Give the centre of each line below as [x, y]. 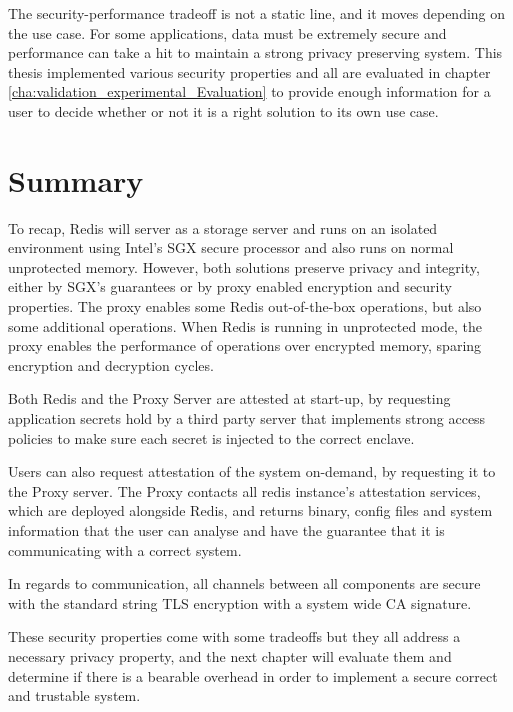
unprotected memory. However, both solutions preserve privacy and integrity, [244, 266]
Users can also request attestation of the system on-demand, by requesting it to [252, 471]
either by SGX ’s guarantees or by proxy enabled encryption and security [230, 286]
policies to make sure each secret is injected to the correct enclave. [211, 437]
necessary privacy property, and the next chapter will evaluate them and [230, 655]
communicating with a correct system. [125, 549]
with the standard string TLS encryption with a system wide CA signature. [240, 602]
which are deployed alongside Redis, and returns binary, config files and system [250, 510]
